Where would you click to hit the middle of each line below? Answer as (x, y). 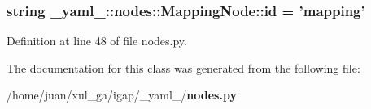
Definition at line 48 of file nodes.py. (97, 41)
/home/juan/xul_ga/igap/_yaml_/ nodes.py (122, 95)
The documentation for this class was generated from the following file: (183, 67)
